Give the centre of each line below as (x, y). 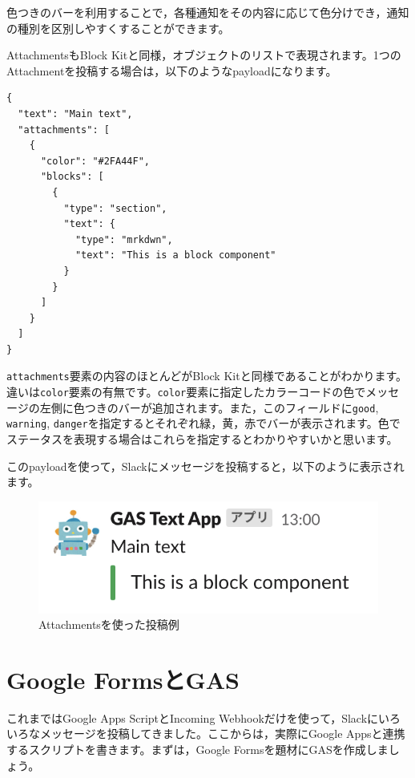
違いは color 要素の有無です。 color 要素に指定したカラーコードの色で (186, 392)
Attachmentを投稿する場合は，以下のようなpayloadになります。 (172, 70)
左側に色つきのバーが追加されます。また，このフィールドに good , (209, 407)
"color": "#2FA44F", (95, 161)
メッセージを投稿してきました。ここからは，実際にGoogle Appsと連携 (222, 733)
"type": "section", (115, 208)
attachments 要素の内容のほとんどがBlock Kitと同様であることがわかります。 (207, 376)
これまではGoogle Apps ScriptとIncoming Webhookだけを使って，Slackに (193, 717)
